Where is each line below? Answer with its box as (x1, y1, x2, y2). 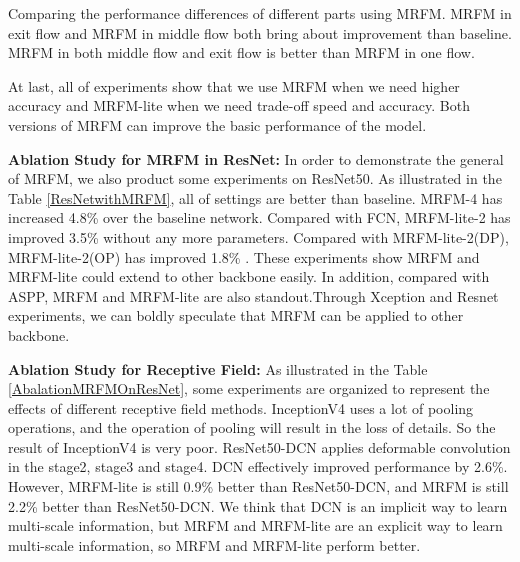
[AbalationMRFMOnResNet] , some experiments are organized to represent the (8, 378, 490, 399)
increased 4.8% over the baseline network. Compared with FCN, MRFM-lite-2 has (8, 207, 511, 228)
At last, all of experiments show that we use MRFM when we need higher (8, 75, 460, 96)
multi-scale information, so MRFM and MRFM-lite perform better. (8, 534, 421, 555)
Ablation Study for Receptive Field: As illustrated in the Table (8, 358, 428, 379)
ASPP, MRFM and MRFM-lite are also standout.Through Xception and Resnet (8, 285, 499, 306)
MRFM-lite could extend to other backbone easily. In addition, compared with (8, 266, 490, 287)
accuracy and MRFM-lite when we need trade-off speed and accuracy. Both (8, 95, 470, 116)
